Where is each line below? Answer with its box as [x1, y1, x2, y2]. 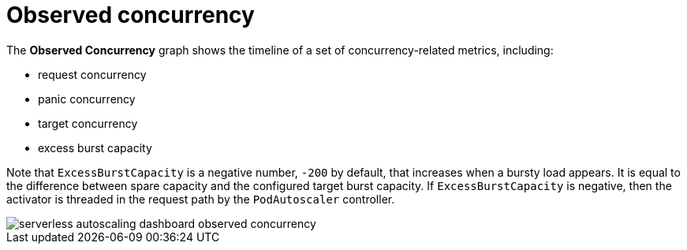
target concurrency [38, 116, 138, 130]
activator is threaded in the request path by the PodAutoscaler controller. [6, 192, 395, 206]
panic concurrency [38, 91, 136, 106]
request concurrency [38, 67, 147, 81]
